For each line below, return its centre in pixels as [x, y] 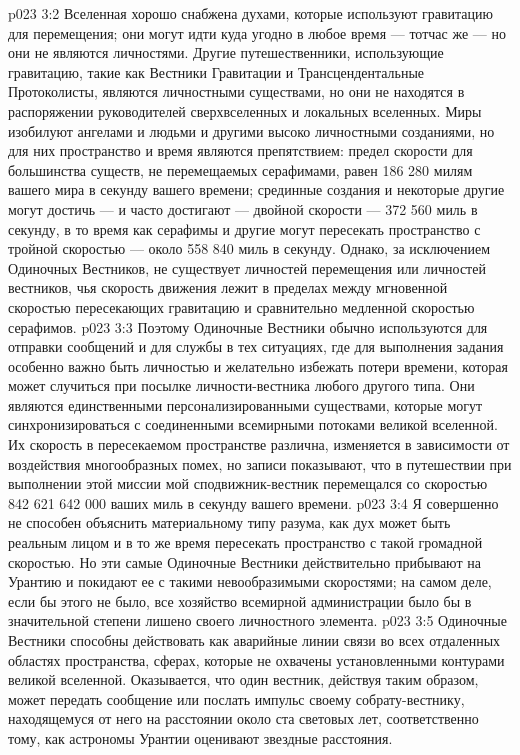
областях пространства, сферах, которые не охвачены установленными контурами [256, 659]
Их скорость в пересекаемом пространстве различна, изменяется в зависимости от [259, 444]
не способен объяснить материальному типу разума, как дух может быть [229, 522]
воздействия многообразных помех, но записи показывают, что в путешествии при [260, 463]
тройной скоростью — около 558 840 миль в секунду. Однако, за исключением [249, 248]
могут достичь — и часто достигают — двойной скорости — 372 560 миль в [243, 208]
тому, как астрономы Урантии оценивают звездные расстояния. [200, 737]
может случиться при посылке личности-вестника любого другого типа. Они [241, 385]
